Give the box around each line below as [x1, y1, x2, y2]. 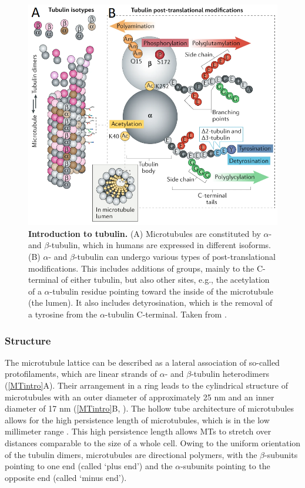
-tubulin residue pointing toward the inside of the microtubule [49, 285, 273, 297]
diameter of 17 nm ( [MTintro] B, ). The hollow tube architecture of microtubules [5, 402, 294, 415]
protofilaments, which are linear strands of [5, 367, 157, 380]
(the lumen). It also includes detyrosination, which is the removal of [28, 296, 273, 309]
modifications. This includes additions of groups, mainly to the [28, 262, 254, 274]
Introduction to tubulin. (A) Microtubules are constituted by [28, 227, 261, 239]
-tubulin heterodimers [191, 367, 269, 380]
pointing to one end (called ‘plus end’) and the [5, 460, 173, 472]
